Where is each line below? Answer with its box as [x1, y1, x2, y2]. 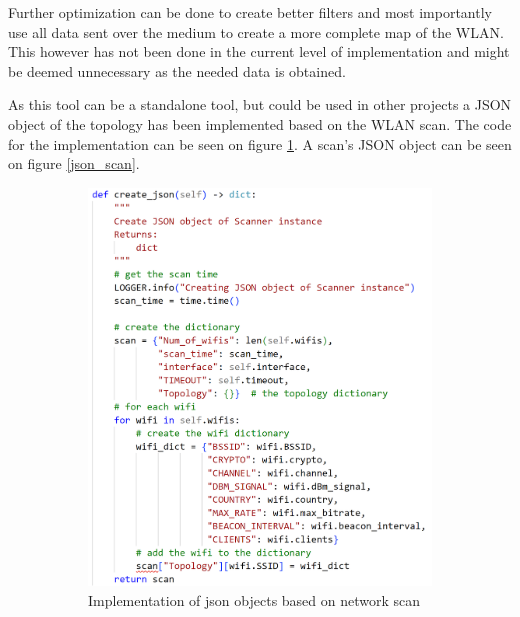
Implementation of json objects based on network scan [88, 589, 421, 610]
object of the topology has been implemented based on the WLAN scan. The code [8, 113, 512, 134]
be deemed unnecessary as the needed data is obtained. [8, 60, 346, 81]
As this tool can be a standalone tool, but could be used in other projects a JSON [8, 94, 512, 115]
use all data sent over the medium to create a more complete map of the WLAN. [8, 21, 504, 42]
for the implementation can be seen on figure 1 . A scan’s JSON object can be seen [8, 133, 512, 154]
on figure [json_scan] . [8, 153, 140, 174]
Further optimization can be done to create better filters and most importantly [8, 2, 492, 22]
